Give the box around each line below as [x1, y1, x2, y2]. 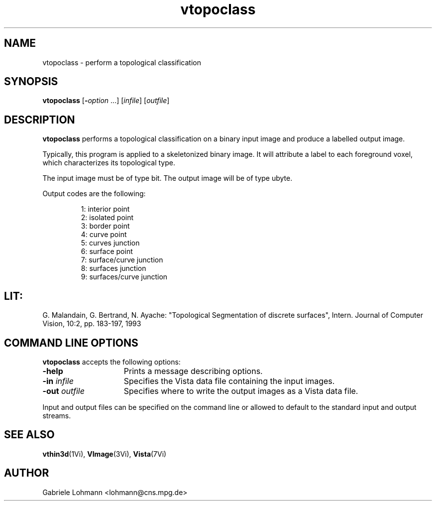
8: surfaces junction [81, 264, 146, 273]
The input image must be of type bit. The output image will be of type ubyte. [42, 174, 293, 183]
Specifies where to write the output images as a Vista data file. [123, 385, 358, 396]
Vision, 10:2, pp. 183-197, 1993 [42, 319, 141, 328]
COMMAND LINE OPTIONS [4, 336, 138, 349]
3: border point [81, 222, 130, 231]
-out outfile [42, 385, 85, 396]
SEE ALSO [4, 428, 55, 441]
